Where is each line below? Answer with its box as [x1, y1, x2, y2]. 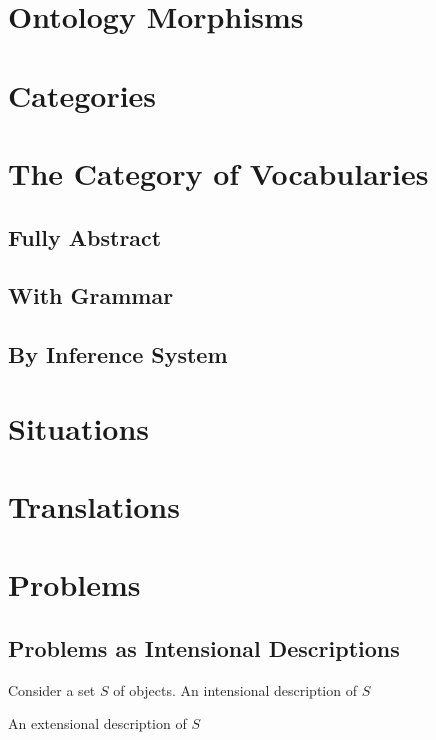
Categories [8, 74, 157, 115]
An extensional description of [8, 713, 187, 734]
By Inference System [8, 339, 228, 370]
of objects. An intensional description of [113, 679, 357, 700]
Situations [8, 407, 150, 448]
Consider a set [8, 679, 96, 700]
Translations [8, 486, 180, 527]
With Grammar [8, 280, 174, 311]
